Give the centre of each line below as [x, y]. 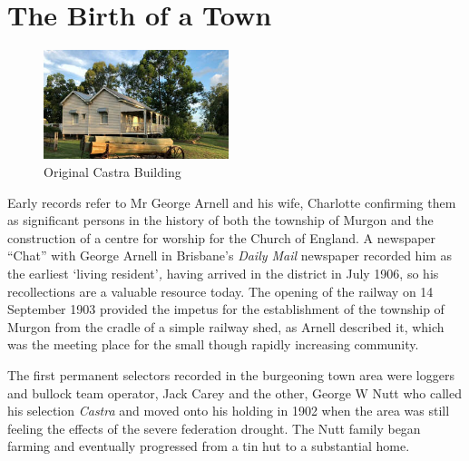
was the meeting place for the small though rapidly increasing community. [213, 344]
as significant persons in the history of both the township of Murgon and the [220, 220]
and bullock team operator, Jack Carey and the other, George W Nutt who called [234, 392]
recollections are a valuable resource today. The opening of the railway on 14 [220, 291]
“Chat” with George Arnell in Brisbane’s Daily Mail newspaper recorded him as [230, 255]
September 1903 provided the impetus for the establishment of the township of [226, 309]
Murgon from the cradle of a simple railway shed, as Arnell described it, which [226, 326]
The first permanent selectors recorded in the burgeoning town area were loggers [231, 374]
